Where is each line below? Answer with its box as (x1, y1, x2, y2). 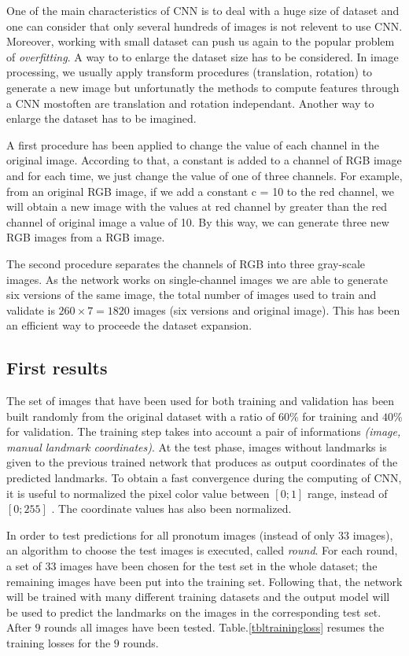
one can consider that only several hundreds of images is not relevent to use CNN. (6, 17, 403, 34)
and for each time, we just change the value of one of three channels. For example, (6, 167, 403, 183)
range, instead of (307, 485, 388, 501)
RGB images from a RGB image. (6, 229, 165, 245)
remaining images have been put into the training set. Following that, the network (6, 573, 403, 589)
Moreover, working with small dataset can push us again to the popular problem (6, 33, 395, 50)
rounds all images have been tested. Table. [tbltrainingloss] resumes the (44, 619, 385, 636)
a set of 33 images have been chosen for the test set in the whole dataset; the (6, 558, 378, 574)
